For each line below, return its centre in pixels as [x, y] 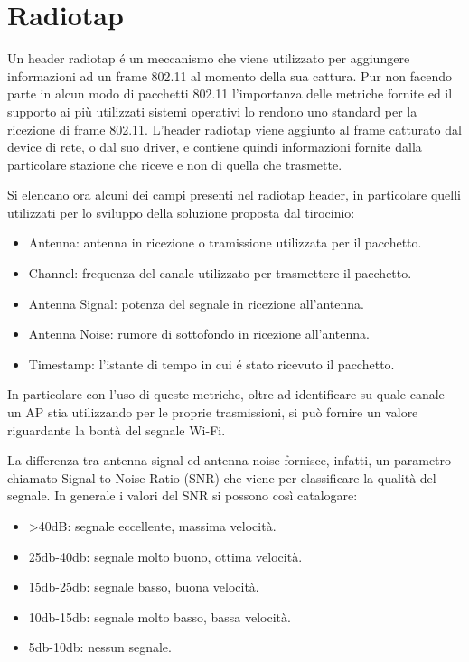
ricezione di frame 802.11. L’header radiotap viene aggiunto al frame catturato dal [234, 129]
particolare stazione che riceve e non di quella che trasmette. [175, 164]
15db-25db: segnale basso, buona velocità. [144, 587]
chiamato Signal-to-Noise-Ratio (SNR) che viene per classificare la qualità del [222, 477]
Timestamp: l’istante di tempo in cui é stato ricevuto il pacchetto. [211, 364]
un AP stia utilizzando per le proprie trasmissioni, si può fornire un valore [213, 412]
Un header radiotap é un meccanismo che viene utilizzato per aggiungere [209, 58]
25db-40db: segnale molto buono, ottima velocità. [165, 556]
